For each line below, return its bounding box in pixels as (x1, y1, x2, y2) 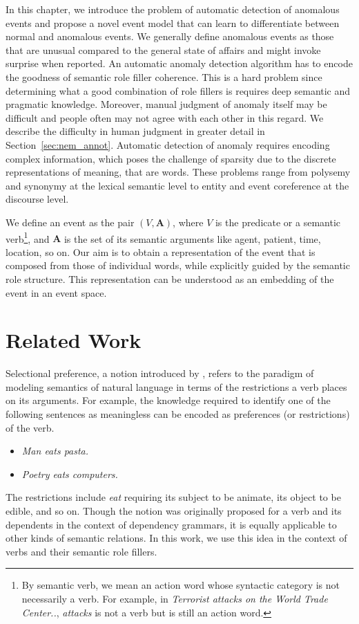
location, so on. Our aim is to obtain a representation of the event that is (6, 244, 316, 259)
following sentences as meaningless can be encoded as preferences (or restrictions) (6, 407, 350, 421)
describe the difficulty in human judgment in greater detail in (6, 124, 265, 138)
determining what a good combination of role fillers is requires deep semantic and (6, 83, 351, 98)
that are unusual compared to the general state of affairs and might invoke (6, 42, 321, 57)
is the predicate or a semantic (215, 214, 340, 229)
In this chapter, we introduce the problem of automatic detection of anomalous (6, 2, 340, 16)
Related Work (6, 326, 142, 354)
